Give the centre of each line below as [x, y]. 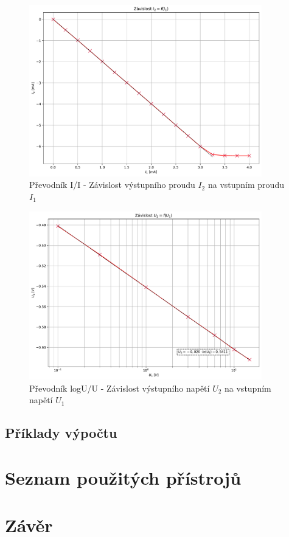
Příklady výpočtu [61, 433]
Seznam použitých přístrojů [123, 477]
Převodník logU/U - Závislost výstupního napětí [120, 388]
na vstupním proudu [246, 185]
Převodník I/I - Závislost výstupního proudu [112, 185]
